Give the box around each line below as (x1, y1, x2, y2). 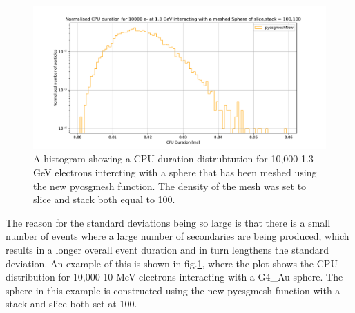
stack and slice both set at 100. (6, 296, 137, 311)
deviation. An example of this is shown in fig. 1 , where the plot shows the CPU (6, 256, 338, 270)
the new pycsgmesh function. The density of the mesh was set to (33, 178, 307, 193)
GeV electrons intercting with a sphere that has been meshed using (33, 165, 317, 180)
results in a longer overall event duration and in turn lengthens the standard (6, 243, 329, 257)
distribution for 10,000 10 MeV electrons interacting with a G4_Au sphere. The (6, 269, 343, 284)
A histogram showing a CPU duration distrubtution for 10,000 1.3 (33, 151, 314, 166)
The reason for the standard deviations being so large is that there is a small (6, 215, 331, 229)
